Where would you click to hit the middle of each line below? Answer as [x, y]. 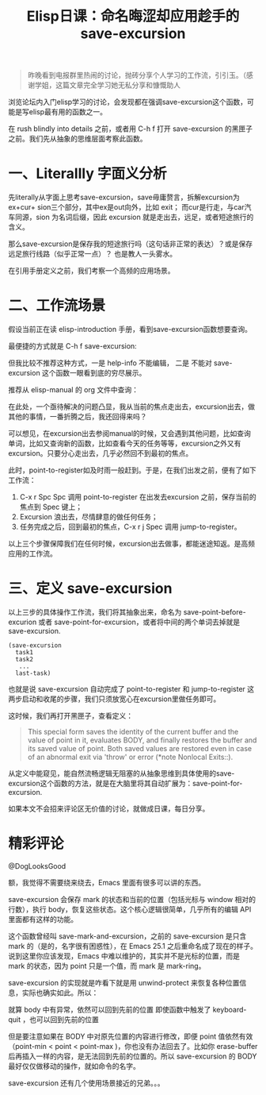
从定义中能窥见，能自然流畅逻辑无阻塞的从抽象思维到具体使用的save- [122, 773]
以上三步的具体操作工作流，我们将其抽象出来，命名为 [95, 612]
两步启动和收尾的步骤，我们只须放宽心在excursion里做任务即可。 [114, 699]
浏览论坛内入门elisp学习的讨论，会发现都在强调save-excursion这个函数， [128, 102]
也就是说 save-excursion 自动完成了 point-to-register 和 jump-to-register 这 [131, 689]
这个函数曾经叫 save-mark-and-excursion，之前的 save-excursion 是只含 [127, 936]
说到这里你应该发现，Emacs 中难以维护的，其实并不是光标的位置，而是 [124, 956]
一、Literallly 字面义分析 [87, 174]
